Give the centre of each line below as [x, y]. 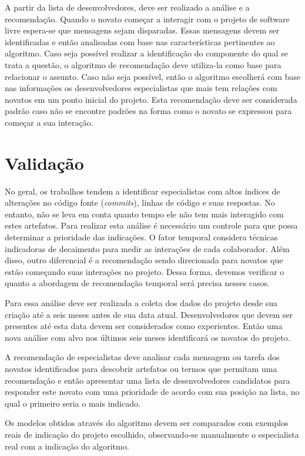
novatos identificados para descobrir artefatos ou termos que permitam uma [141, 368]
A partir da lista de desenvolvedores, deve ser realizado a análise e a [127, 7]
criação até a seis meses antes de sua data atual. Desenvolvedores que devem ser [149, 314]
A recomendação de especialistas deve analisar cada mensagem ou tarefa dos [142, 357]
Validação [44, 162]
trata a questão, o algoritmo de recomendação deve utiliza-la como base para [143, 64]
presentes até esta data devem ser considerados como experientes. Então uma [144, 326]
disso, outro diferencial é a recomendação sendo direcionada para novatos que [144, 260]
